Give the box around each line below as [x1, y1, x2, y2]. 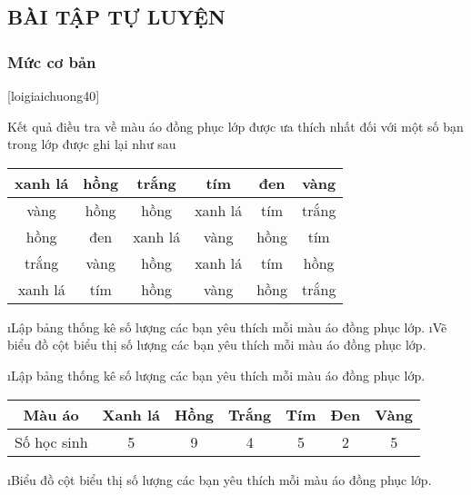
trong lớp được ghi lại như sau [7, 134, 176, 153]
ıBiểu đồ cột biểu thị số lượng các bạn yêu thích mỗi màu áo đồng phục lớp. [7, 470, 432, 489]
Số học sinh [15, 431, 88, 452]
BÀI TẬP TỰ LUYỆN [7, 3, 225, 31]
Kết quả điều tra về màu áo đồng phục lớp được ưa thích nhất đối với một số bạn [7, 116, 464, 135]
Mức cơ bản [7, 50, 96, 73]
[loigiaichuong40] [7, 86, 100, 104]
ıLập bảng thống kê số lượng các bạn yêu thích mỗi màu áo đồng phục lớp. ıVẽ [7, 317, 447, 336]
